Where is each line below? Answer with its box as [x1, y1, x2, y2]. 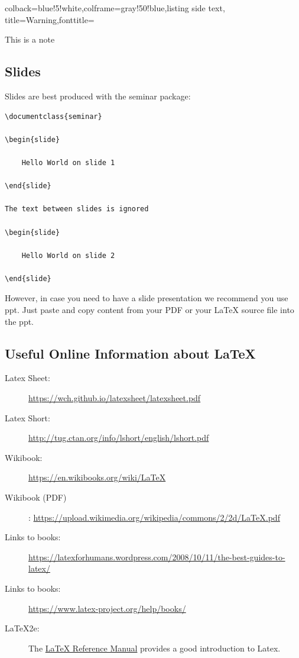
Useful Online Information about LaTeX [5, 344, 256, 362]
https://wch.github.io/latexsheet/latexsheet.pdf [28, 392, 201, 404]
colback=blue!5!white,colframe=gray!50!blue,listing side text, [5, 2, 225, 14]
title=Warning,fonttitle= [5, 13, 95, 25]
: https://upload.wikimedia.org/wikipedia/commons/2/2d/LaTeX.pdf [28, 511, 280, 523]
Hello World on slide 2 [21, 251, 115, 260]
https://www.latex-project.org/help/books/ [28, 602, 186, 614]
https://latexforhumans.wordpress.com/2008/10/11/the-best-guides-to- [28, 550, 285, 563]
